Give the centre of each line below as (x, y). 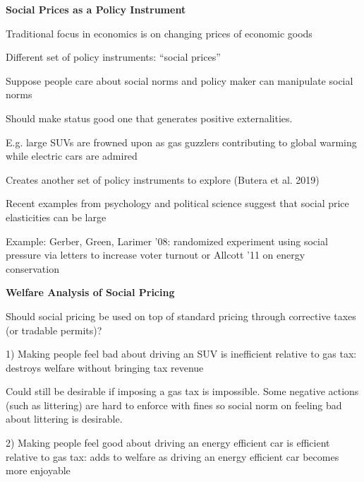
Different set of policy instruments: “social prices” (113, 57)
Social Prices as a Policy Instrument (96, 9)
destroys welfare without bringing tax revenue (105, 367)
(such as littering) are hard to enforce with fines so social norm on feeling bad (174, 405)
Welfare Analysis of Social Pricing (90, 292)
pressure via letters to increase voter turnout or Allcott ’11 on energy (156, 255)
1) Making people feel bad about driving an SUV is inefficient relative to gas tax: (181, 354)
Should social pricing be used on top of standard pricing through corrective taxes (181, 316)
